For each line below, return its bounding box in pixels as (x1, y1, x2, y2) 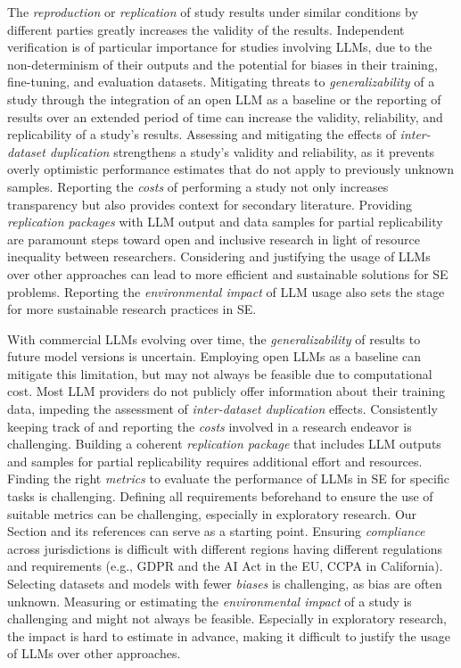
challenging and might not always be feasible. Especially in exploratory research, (7, 609, 448, 628)
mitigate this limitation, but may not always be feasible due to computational (7, 364, 432, 383)
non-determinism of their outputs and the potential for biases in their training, (7, 54, 438, 73)
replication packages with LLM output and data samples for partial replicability (7, 212, 443, 231)
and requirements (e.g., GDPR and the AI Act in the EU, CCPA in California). (7, 557, 443, 575)
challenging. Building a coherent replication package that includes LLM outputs (7, 434, 441, 453)
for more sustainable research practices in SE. (7, 300, 257, 318)
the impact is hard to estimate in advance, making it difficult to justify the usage (7, 626, 450, 645)
